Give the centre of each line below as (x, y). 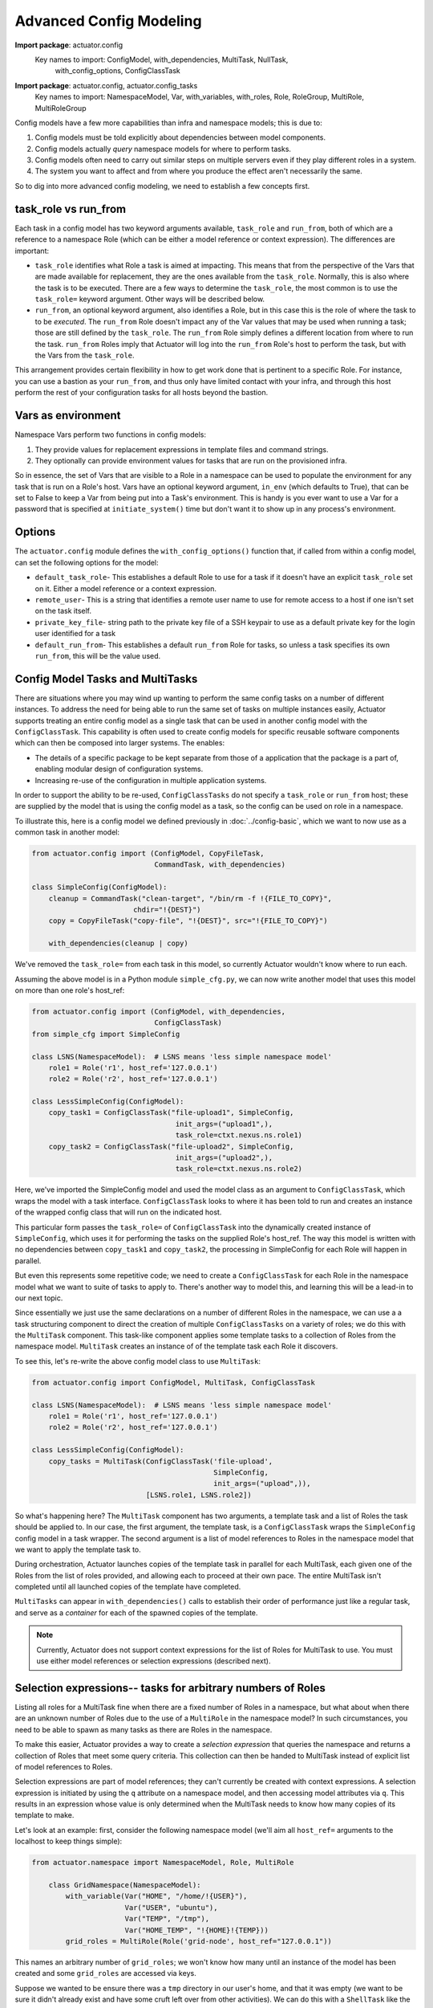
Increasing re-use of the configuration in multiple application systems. (151, 780)
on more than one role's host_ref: (70, 990)
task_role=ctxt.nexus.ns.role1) (239, 1135)
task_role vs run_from (71, 209)
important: (32, 251)
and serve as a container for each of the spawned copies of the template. (136, 1612)
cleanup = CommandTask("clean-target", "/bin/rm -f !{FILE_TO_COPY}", (190, 898)
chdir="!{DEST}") (167, 910)
